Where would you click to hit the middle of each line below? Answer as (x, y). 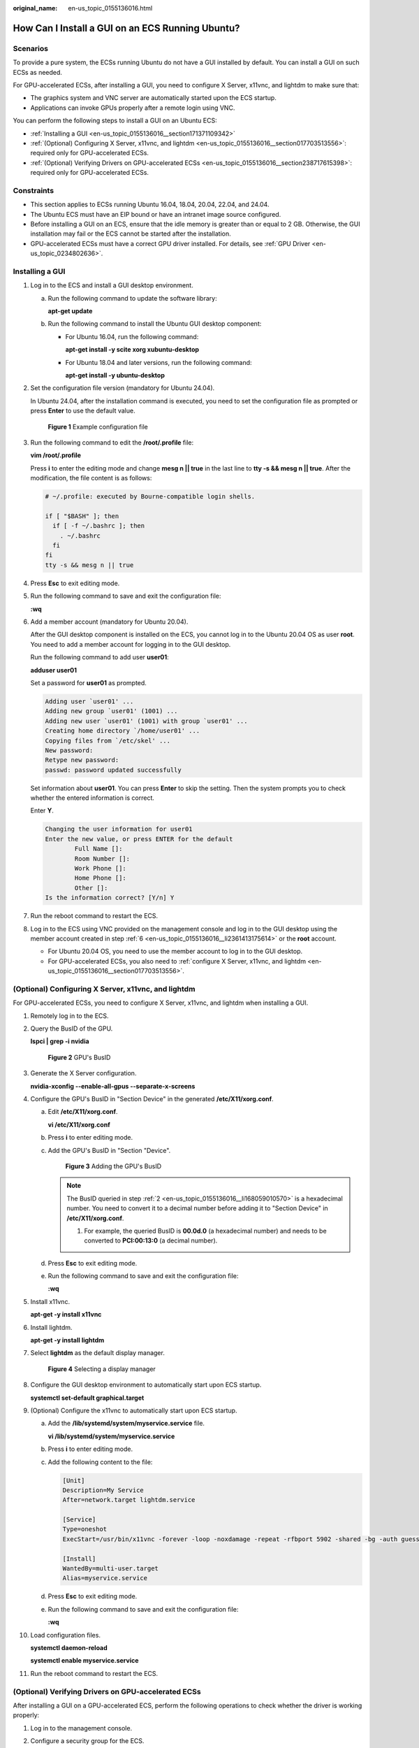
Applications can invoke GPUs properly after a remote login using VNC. (133, 108)
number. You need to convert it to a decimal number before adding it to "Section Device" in (197, 1208)
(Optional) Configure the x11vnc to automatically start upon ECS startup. (134, 1410)
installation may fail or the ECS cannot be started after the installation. (131, 234)
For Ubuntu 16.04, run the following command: (132, 336)
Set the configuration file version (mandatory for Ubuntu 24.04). (123, 388)
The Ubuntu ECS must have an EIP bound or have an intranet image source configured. (156, 214)
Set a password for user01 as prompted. (88, 682)
